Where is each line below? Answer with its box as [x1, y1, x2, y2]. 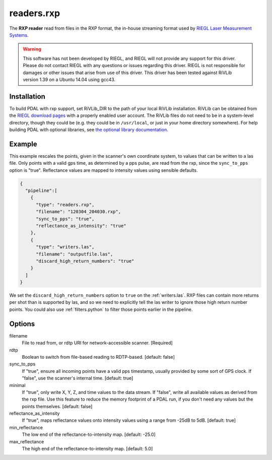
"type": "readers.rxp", [36, 202, 95, 208]
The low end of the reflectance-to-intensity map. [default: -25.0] [22, 431, 156, 438]
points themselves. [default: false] [22, 403, 93, 409]
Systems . [9, 32, 29, 38]
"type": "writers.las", [36, 244, 95, 250]
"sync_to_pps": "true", [36, 216, 95, 222]
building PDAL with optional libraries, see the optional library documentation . [9, 126, 169, 133]
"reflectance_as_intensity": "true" [36, 223, 126, 229]
